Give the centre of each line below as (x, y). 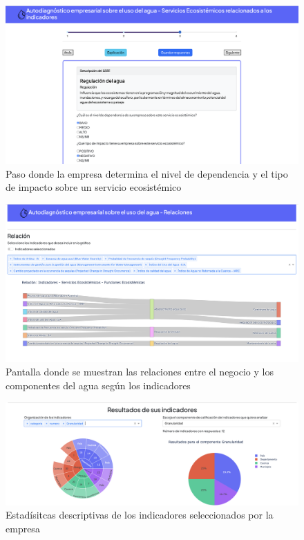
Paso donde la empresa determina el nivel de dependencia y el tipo (147, 173)
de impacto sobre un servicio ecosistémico (94, 187)
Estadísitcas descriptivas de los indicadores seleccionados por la (140, 515)
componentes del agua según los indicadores (98, 385)
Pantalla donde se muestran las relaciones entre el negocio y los (140, 372)
